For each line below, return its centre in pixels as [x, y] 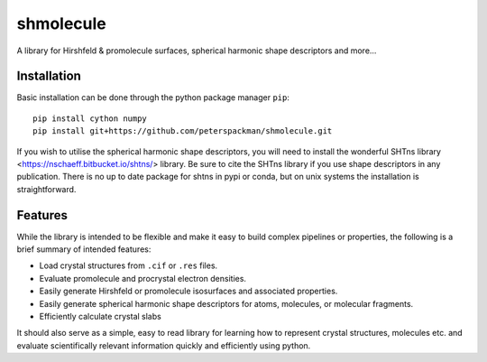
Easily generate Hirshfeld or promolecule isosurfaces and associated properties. [188, 291]
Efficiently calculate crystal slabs [100, 317]
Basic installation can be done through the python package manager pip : [153, 97]
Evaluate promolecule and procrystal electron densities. [143, 278]
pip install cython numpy [90, 118]
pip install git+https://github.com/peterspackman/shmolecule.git [183, 131]
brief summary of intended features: [84, 249]
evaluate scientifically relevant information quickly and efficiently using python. [164, 345]
